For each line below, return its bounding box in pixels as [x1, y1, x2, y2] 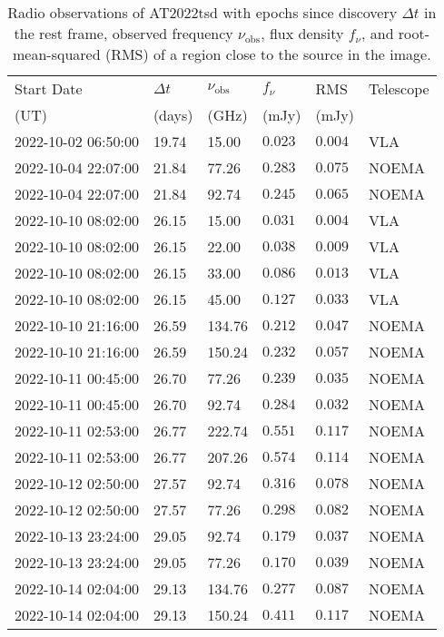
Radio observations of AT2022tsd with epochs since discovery [7, 2, 398, 23]
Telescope [368, 78, 429, 99]
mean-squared [13, 44, 101, 64]
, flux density [261, 23, 344, 44]
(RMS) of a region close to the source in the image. [104, 44, 431, 64]
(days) [153, 104, 193, 125]
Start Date [15, 78, 83, 99]
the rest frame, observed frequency [14, 23, 233, 44]
